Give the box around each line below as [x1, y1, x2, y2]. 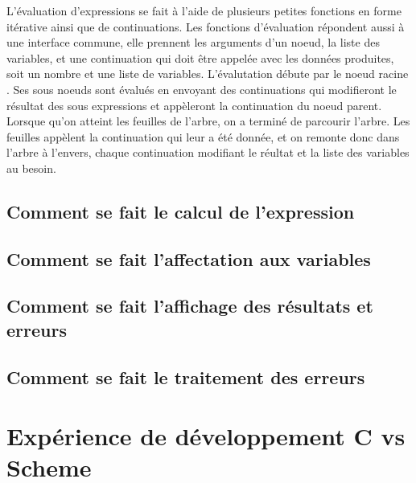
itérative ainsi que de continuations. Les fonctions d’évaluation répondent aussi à [6, 18, 405, 35]
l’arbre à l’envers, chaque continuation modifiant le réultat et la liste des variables [6, 144, 410, 161]
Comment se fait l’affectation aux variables [6, 246, 371, 271]
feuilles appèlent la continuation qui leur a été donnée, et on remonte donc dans [6, 128, 400, 145]
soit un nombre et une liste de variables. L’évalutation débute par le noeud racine [6, 65, 409, 82]
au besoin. [6, 159, 56, 176]
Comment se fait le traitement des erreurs [6, 364, 365, 389]
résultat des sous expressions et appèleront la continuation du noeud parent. [6, 96, 382, 113]
